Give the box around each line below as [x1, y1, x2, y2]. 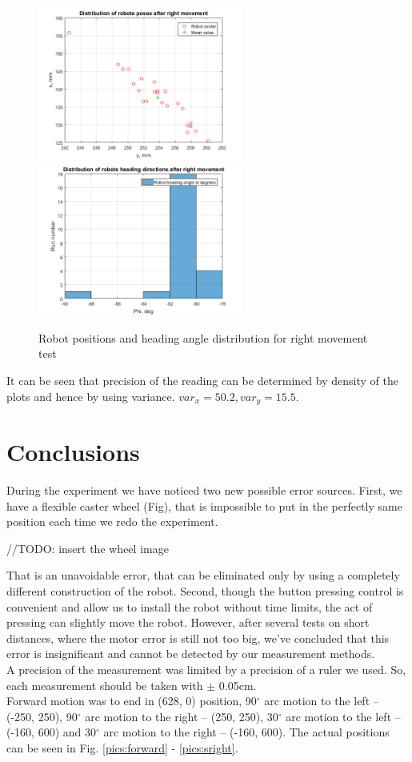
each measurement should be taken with [6, 676, 203, 693]
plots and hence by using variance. [6, 387, 175, 404]
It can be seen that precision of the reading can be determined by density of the [6, 371, 398, 388]
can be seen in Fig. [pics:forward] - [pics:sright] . [6, 740, 238, 756]
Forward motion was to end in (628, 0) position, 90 [6, 692, 257, 709]
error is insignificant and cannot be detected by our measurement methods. [6, 645, 375, 662]
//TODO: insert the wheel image [6, 539, 169, 556]
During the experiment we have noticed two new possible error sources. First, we [6, 482, 402, 499]
